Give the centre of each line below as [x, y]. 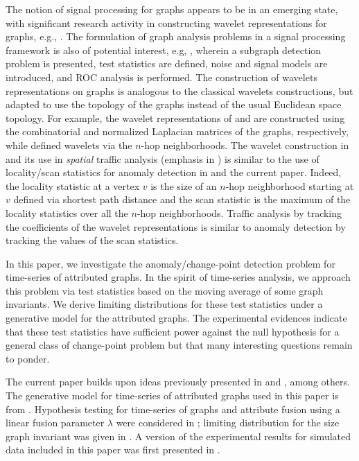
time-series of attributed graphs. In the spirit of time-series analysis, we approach [178, 277]
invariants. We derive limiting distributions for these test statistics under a [164, 304]
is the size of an [184, 185]
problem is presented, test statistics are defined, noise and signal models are [167, 63]
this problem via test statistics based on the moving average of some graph [165, 290]
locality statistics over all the [67, 212]
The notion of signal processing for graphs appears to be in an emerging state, [172, 9]
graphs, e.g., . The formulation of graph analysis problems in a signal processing [176, 36]
